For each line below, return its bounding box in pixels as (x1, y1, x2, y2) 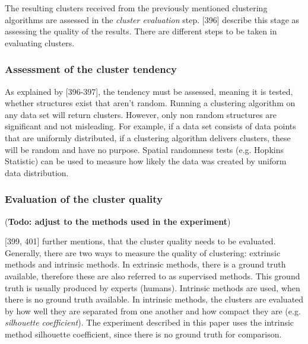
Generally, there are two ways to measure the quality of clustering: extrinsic (5, 246, 281, 259)
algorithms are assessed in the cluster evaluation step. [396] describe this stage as (5, 13, 300, 26)
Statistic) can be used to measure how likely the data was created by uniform (5, 155, 287, 167)
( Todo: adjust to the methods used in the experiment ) (5, 215, 231, 227)
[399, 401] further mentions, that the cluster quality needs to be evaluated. (5, 235, 276, 247)
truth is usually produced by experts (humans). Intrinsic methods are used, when (5, 281, 300, 294)
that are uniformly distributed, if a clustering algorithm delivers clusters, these (5, 131, 291, 144)
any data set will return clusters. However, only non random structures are (5, 108, 277, 120)
